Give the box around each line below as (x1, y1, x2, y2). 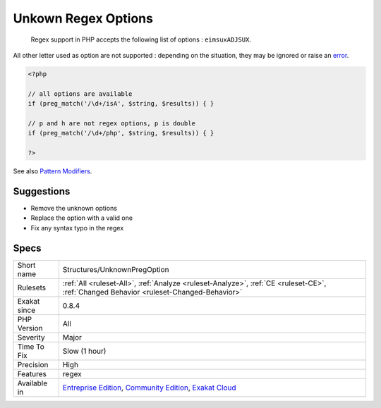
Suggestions (13, 185, 71, 197)
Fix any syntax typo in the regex (30, 223, 124, 232)
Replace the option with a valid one (30, 214, 133, 222)
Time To (17, 342, 45, 352)
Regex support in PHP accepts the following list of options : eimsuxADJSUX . (30, 35, 252, 44)
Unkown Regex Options (13, 11, 153, 26)
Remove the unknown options (30, 204, 118, 212)
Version (17, 323, 43, 333)
